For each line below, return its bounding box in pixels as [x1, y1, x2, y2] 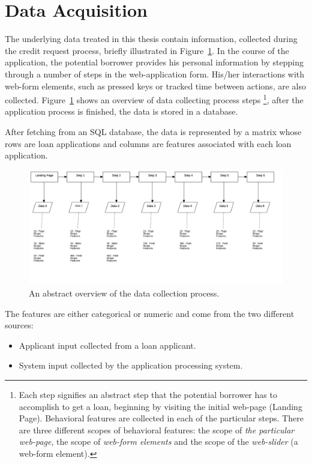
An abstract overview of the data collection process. [29, 287, 220, 300]
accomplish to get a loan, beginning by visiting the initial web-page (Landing [19, 400, 302, 412]
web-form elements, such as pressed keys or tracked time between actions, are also [5, 79, 306, 92]
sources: [5, 319, 34, 331]
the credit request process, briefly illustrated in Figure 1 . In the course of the [5, 44, 289, 56]
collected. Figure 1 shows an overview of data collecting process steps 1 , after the [5, 92, 304, 106]
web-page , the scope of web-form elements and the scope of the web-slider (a [19, 435, 298, 448]
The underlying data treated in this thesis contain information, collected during [5, 32, 298, 45]
